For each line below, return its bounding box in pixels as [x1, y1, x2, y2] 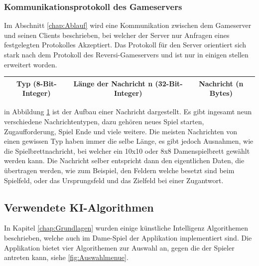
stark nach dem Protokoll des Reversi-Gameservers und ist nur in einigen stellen [4, 49, 249, 59]
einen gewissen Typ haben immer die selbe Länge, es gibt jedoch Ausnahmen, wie [4, 136, 254, 146]
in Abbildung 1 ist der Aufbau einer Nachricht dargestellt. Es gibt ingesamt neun [4, 106, 252, 117]
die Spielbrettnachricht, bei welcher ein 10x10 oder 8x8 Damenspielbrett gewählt [4, 145, 250, 156]
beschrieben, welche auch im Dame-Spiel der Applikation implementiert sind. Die [4, 232, 252, 243]
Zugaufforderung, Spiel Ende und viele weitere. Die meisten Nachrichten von [4, 126, 238, 136]
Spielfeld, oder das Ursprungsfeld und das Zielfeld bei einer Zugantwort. [4, 175, 224, 185]
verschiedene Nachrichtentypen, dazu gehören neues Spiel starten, [4, 116, 204, 126]
